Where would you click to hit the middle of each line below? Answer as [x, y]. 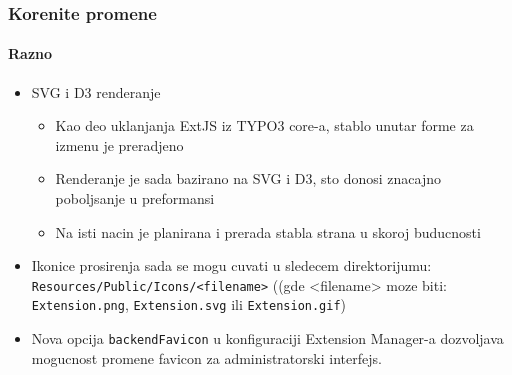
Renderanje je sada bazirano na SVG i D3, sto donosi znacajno [248, 178]
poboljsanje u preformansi [135, 198]
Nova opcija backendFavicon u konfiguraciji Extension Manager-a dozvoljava [267, 338]
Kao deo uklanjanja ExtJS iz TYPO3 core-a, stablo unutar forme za [264, 125]
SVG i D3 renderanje [96, 91]
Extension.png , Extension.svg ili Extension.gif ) [189, 304]
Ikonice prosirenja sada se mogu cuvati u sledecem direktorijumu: [231, 265]
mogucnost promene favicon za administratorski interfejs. [206, 357]
